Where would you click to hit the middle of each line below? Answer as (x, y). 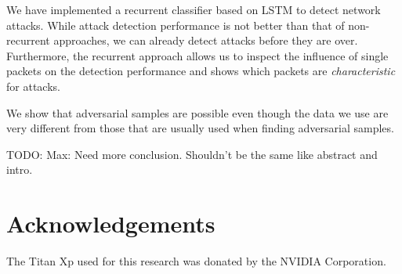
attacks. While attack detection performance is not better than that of (176, 25)
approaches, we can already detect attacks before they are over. (206, 40)
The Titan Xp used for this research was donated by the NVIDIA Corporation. (196, 261)
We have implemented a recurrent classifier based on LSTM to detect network (194, 9)
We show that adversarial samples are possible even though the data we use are (197, 112)
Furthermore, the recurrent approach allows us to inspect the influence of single (197, 55)
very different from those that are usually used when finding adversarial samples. (200, 128)
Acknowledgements (111, 224)
